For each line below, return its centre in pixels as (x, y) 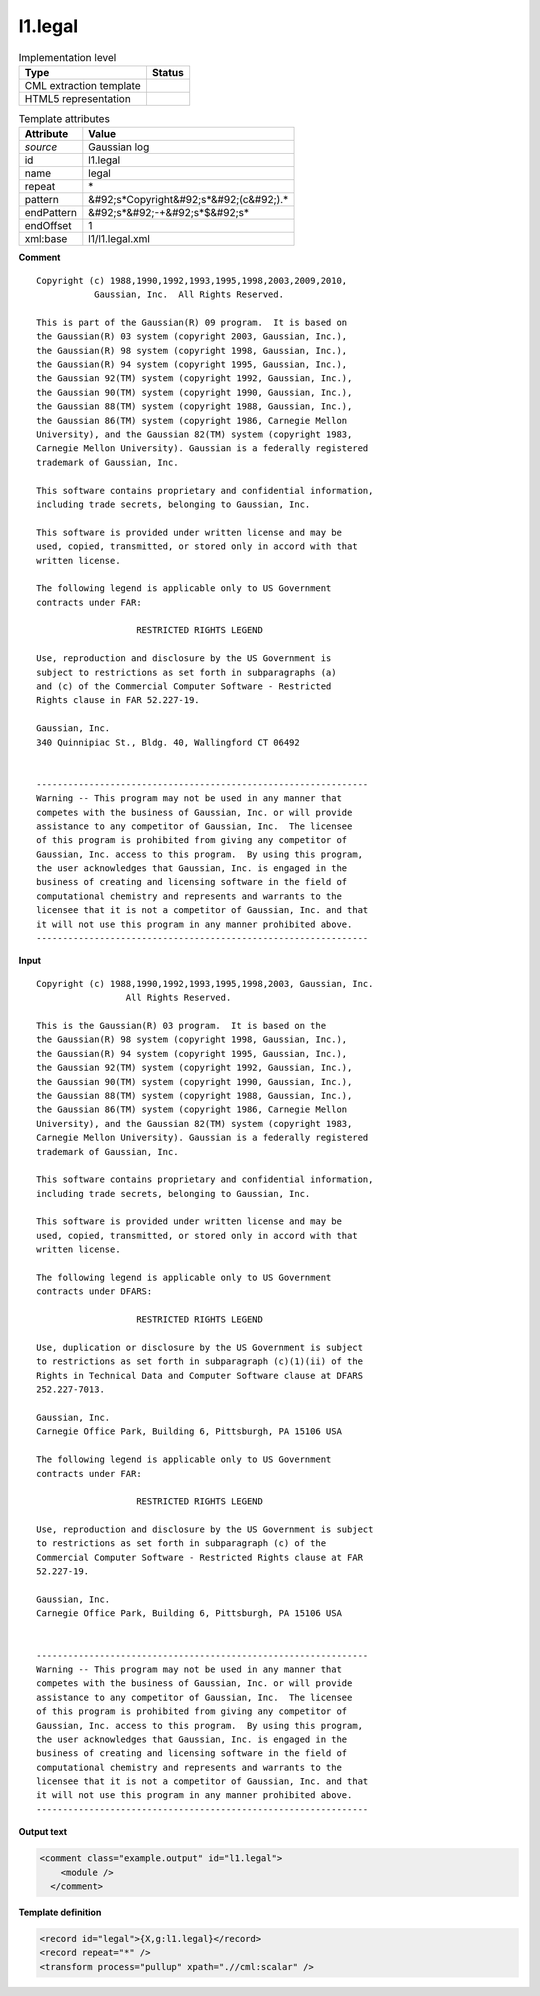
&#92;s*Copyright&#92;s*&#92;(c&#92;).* (188, 200)
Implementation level (67, 57)
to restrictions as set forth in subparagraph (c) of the (181, 1543)
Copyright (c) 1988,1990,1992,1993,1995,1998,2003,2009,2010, (192, 280)
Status (167, 72)
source (41, 147)
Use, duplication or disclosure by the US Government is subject (200, 1347)
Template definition (60, 1912)
